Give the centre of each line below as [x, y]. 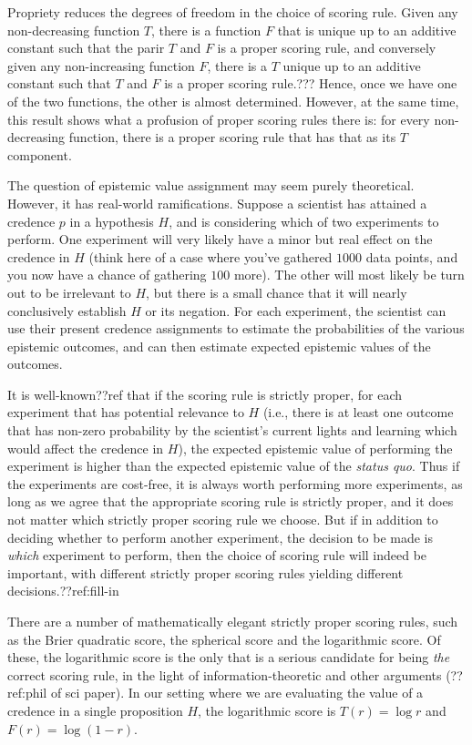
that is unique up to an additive [367, 30]
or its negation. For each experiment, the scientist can [296, 310]
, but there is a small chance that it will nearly [277, 292]
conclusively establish [67, 310]
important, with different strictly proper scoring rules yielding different [205, 572]
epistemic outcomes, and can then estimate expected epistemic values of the [219, 346]
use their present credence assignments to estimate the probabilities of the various [236, 328]
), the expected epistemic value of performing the [315, 448]
